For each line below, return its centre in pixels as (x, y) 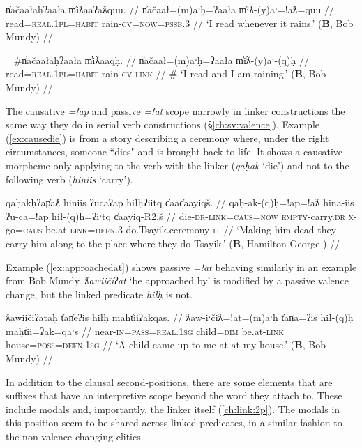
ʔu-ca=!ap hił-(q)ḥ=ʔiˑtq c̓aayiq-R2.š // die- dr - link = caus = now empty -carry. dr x (180, 216)
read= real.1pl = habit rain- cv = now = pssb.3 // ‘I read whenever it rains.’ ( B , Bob (180, 23)
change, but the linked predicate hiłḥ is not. (99, 294)
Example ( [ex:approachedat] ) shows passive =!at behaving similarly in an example (181, 267)
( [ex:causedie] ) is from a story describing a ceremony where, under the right (167, 138)
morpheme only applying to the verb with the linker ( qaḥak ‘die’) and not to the (178, 165)
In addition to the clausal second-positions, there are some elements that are (169, 381)
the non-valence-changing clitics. (75, 437)
